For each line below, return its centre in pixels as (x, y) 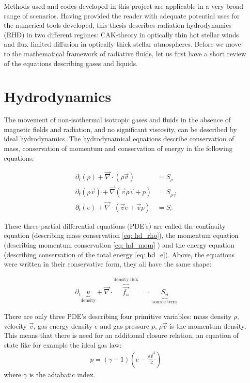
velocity (16, 325)
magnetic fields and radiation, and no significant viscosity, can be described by (120, 129)
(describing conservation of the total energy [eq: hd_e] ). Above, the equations (119, 254)
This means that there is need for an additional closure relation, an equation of (121, 335)
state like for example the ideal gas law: (63, 345)
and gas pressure (125, 325)
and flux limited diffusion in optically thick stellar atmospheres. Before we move (123, 44)
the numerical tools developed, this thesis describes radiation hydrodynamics (118, 25)
